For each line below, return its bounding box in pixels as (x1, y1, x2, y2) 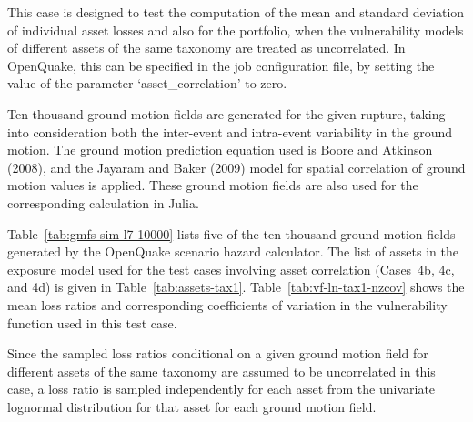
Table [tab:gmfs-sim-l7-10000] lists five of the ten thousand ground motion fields (7, 224, 456, 243)
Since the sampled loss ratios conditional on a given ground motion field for (7, 344, 428, 363)
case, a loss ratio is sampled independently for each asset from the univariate (7, 379, 436, 398)
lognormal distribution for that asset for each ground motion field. (7, 397, 377, 416)
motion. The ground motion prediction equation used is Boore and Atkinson (7, 140, 433, 159)
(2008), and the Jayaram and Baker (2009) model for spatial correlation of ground (7, 157, 466, 176)
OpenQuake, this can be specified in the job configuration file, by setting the (7, 55, 435, 75)
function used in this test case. (7, 313, 177, 332)
